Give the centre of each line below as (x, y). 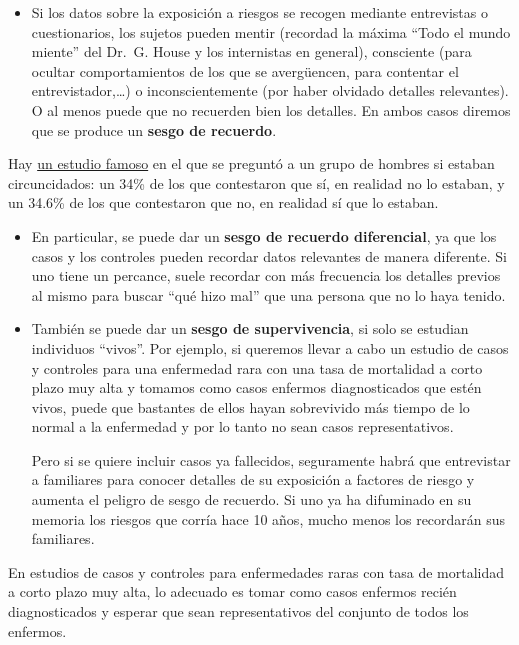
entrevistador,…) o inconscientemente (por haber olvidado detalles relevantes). (270, 90)
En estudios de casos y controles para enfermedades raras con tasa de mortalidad (256, 571)
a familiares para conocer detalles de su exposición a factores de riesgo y (253, 479)
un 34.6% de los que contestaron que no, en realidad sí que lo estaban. (223, 202)
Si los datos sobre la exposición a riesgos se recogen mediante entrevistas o (259, 12)
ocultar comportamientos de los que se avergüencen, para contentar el (245, 70)
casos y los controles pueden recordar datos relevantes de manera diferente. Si (269, 255)
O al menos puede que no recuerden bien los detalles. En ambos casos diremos (271, 109)
